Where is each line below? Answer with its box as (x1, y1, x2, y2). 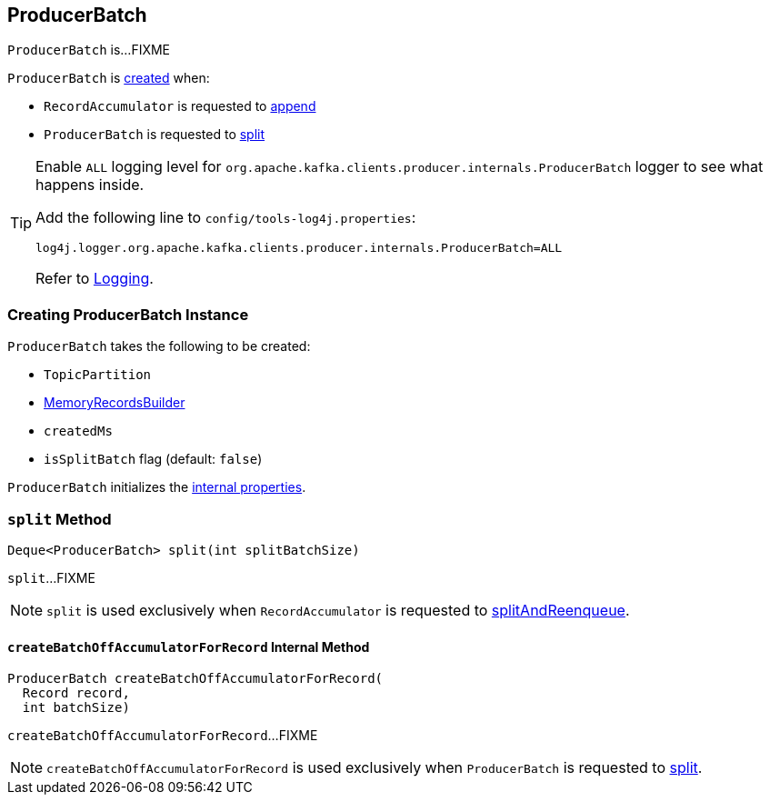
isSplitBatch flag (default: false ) (44, 451, 263, 467)
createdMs (44, 424, 113, 439)
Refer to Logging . (35, 269, 154, 288)
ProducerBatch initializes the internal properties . (7, 479, 306, 496)
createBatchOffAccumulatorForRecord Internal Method (7, 638, 370, 655)
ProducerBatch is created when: (7, 70, 210, 86)
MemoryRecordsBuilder (44, 395, 185, 411)
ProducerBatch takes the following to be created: (7, 338, 311, 355)
